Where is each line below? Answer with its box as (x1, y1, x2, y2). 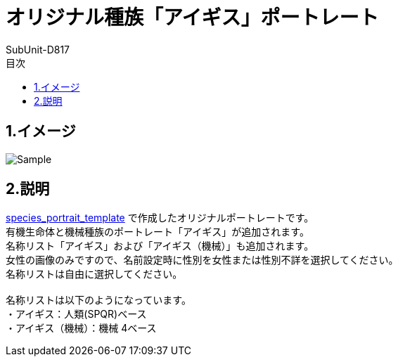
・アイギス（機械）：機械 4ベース (6, 322, 157, 335)
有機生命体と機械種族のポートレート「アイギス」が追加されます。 (6, 226, 309, 238)
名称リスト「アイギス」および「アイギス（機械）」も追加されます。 (6, 240, 314, 252)
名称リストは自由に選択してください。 (6, 268, 183, 280)
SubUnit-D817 (6, 43, 70, 56)
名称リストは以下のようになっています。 (6, 294, 191, 306)
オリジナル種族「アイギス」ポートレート (6, 6, 379, 30)
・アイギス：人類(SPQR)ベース (6, 308, 147, 321)
